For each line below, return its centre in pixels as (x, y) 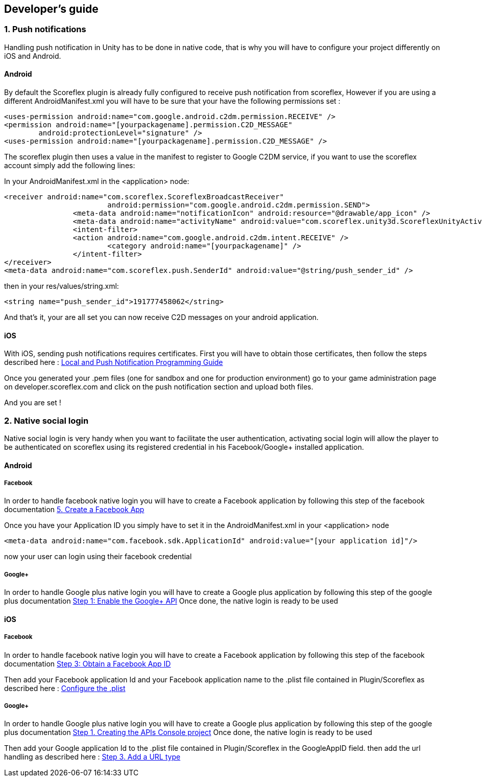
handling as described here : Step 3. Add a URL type (92, 757)
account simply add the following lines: (70, 166)
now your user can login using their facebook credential (98, 557)
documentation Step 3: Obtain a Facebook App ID (88, 663)
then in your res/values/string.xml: (62, 286)
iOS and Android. (33, 56)
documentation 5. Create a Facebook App (74, 510)
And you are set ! (33, 403)
